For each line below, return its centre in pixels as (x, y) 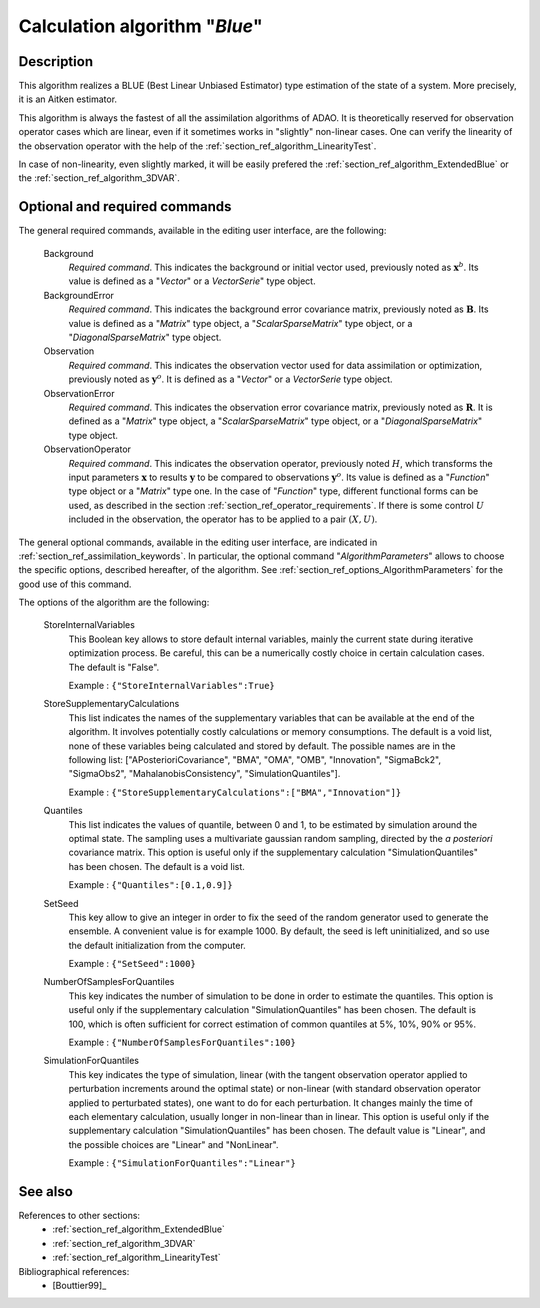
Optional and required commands (125, 206)
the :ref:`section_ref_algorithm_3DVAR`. (99, 178)
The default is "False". (114, 667)
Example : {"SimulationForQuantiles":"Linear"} (182, 1163)
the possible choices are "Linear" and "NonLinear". (173, 1144)
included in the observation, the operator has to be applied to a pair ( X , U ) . (223, 519)
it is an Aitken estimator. (68, 99)
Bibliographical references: (74, 1271)
